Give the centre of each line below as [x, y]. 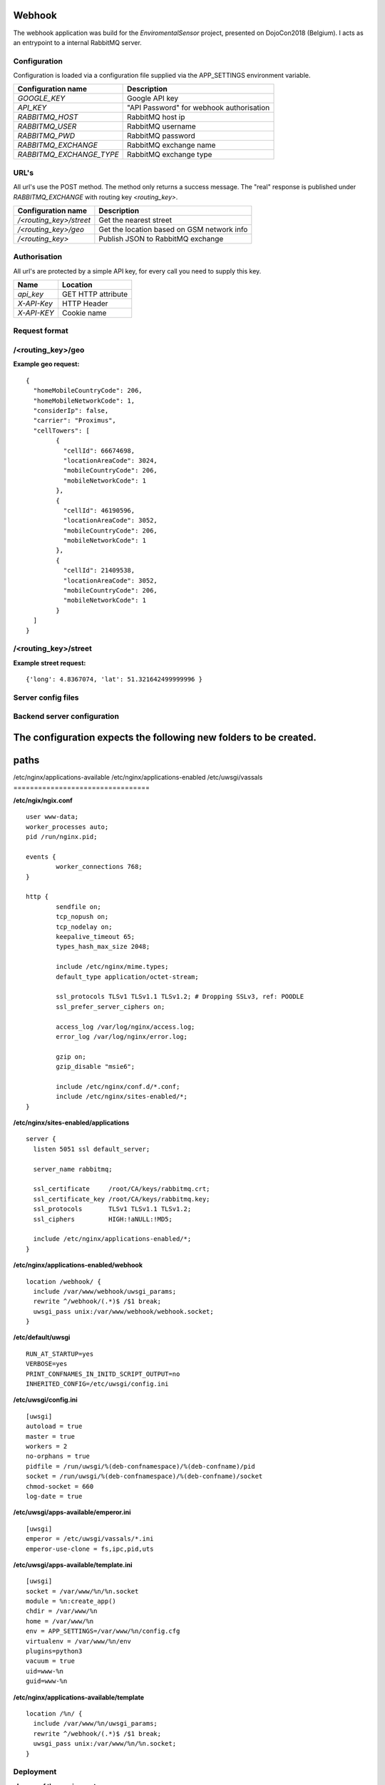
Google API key [153, 99]
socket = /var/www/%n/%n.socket [82, 1591]
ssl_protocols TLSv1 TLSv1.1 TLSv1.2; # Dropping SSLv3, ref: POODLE [180, 997]
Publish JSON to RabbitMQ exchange [161, 238]
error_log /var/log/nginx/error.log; [122, 1036]
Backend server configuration [66, 716]
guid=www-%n [47, 1681]
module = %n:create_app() [71, 1602]
